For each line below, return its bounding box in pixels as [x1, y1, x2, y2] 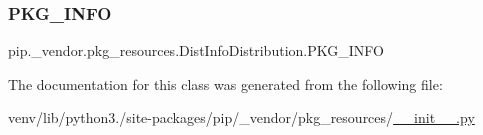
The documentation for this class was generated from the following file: [8, 73, 443, 94]
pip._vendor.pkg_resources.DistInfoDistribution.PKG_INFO [8, 40, 384, 61]
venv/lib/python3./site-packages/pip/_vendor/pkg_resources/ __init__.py [8, 107, 475, 128]
